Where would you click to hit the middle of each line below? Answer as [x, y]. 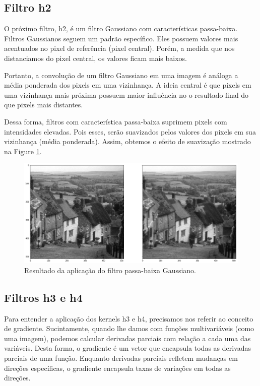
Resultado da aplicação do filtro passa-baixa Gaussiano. [110, 270]
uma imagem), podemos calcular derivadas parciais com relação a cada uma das [127, 338]
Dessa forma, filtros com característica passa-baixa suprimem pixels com [116, 121]
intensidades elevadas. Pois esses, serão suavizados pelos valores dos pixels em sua [130, 131]
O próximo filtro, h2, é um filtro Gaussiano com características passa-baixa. [121, 28]
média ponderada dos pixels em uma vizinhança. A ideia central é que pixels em [128, 85]
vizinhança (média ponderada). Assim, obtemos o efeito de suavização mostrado [127, 141]
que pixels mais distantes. [44, 105]
